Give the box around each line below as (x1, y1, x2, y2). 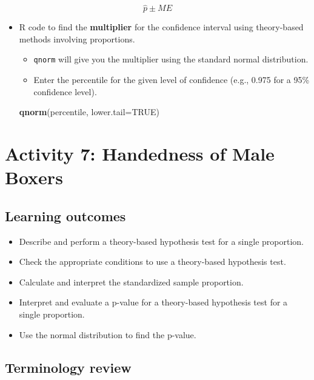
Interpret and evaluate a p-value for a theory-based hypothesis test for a (19, 296, 288, 308)
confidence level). (33, 85, 97, 98)
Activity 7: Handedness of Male (5, 141, 275, 166)
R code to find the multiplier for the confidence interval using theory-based (19, 21, 304, 33)
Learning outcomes (5, 206, 126, 225)
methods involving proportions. (19, 32, 135, 45)
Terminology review (5, 358, 132, 376)
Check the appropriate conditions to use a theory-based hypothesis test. (19, 255, 286, 268)
